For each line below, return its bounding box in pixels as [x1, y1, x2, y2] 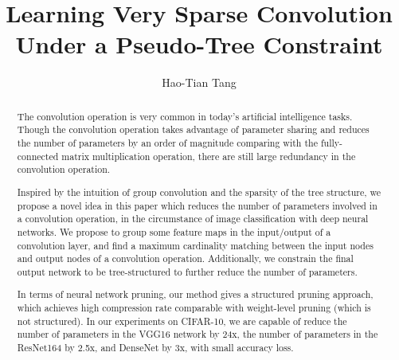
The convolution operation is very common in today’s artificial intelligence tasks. [17, 109, 353, 123]
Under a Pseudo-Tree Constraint [15, 28, 383, 61]
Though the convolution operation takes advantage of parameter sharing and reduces [17, 123, 370, 136]
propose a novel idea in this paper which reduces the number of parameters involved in [17, 198, 377, 212]
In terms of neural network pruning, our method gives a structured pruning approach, [17, 288, 374, 301]
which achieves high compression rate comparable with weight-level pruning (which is [17, 301, 371, 315]
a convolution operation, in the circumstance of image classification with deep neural [17, 212, 369, 225]
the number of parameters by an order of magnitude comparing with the [17, 136, 318, 150]
